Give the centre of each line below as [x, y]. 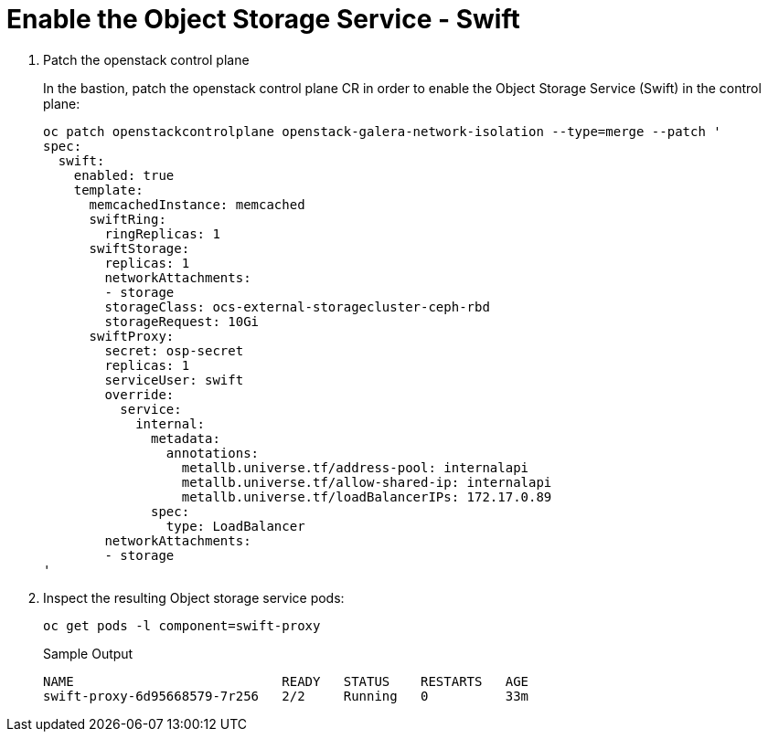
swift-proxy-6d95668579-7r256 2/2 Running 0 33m [286, 696]
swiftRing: [128, 219]
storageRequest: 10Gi [182, 321]
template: [108, 190]
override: [139, 394]
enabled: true [124, 175]
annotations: [213, 453]
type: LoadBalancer [235, 526]
